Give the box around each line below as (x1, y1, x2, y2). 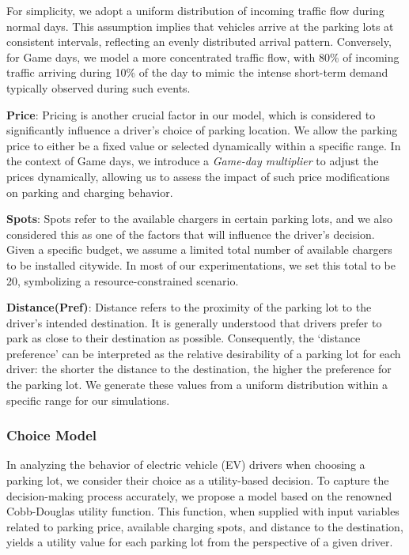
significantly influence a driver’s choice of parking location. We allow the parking (6, 122, 398, 138)
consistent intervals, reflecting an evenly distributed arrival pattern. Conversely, (6, 33, 392, 50)
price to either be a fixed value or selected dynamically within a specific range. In (6, 137, 401, 153)
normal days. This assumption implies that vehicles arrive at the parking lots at (6, 17, 394, 34)
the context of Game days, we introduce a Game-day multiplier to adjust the (6, 153, 379, 169)
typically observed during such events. (6, 79, 191, 96)
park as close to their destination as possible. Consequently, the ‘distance (6, 330, 361, 346)
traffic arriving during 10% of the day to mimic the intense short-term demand (6, 64, 388, 81)
